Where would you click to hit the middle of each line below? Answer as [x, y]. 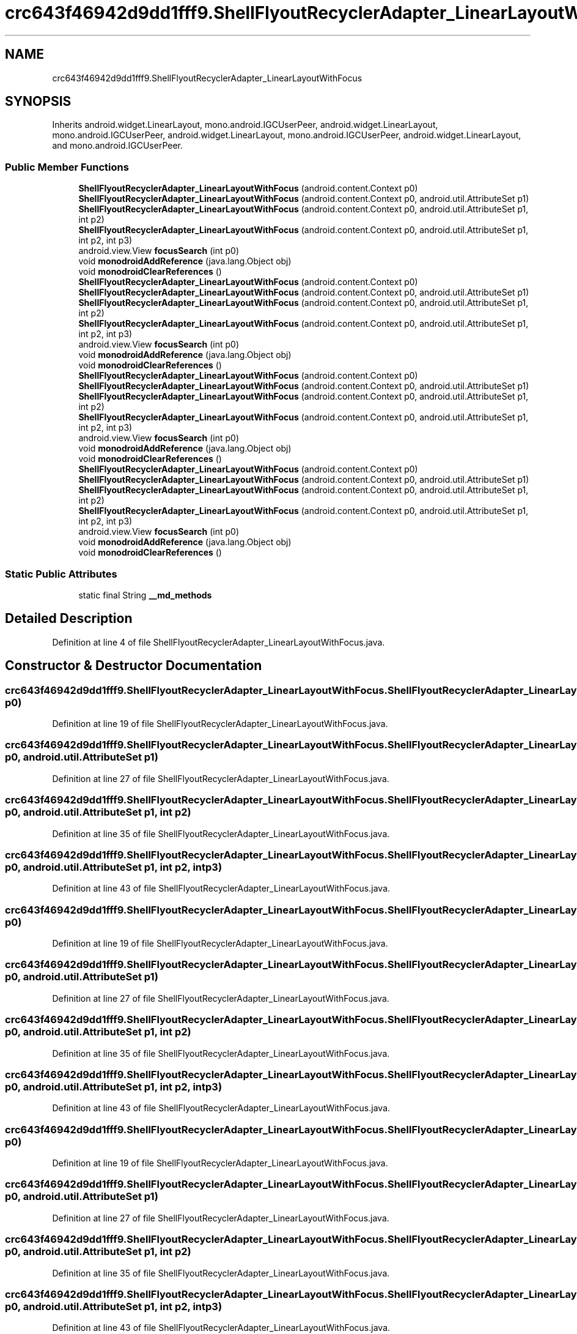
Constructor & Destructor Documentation [134, 666]
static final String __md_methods [145, 595]
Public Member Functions [67, 167]
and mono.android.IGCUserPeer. [118, 146]
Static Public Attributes [61, 574]
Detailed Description [69, 619]
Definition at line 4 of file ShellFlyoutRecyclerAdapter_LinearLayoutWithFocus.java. [219, 642]
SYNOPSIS [38, 102]
